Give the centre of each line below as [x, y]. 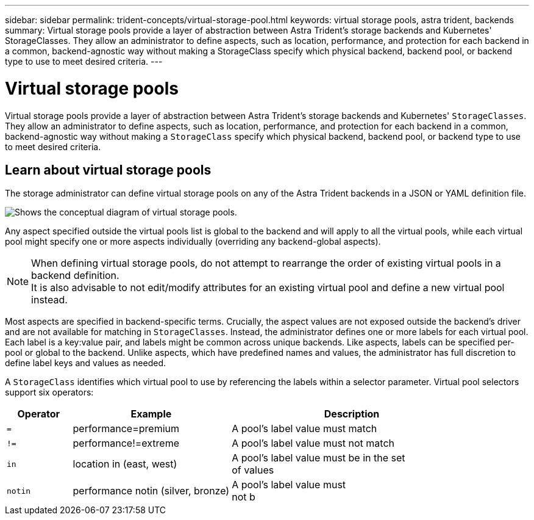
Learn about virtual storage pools [108, 170]
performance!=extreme [126, 443]
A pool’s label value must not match [313, 443]
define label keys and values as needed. [86, 363]
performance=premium [126, 429]
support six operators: [49, 392]
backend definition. [75, 276]
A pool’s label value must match [304, 429]
